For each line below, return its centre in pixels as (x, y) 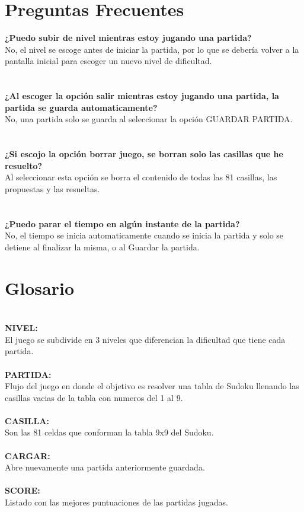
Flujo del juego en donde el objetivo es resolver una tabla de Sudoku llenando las (152, 386)
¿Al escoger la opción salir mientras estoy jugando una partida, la (142, 96)
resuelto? (24, 165)
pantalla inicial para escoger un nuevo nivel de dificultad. (108, 61)
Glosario (40, 287)
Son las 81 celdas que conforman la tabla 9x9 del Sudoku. (109, 432)
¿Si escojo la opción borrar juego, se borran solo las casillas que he (144, 154)
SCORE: (23, 490)
